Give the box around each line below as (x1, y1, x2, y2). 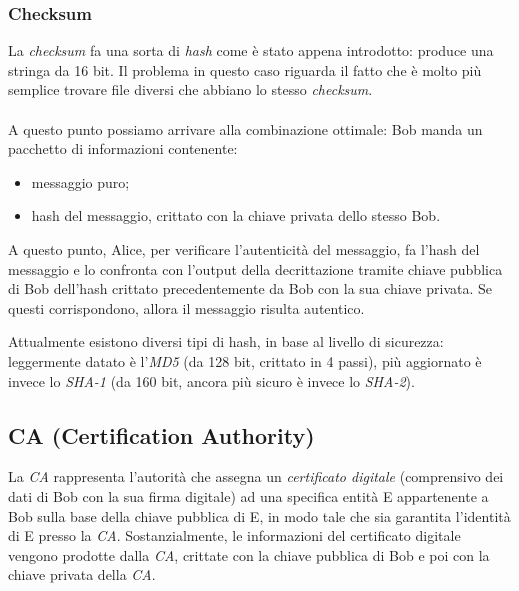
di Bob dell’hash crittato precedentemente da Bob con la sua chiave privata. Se (8, 278, 493, 299)
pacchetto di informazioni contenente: (8, 138, 238, 159)
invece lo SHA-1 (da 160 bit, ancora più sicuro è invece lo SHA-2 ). (8, 370, 415, 391)
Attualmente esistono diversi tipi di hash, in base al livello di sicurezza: (8, 331, 444, 352)
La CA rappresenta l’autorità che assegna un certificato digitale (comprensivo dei (8, 466, 504, 487)
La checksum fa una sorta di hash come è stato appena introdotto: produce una (8, 40, 494, 61)
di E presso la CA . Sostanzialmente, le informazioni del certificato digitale (8, 525, 461, 546)
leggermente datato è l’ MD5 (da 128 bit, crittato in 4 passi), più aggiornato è (8, 350, 482, 371)
